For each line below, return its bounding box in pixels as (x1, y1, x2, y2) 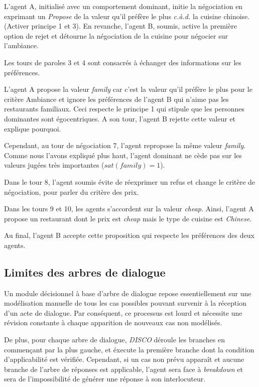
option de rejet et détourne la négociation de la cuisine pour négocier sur (4, 30, 228, 41)
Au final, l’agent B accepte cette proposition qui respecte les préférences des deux (4, 230, 254, 240)
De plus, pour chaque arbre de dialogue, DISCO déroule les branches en (4, 334, 225, 345)
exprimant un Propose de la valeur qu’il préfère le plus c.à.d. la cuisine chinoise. (4, 11, 250, 21)
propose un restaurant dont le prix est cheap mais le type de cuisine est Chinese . (4, 213, 252, 223)
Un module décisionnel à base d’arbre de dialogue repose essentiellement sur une (4, 288, 251, 298)
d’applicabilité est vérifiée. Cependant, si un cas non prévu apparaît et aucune (4, 354, 244, 364)
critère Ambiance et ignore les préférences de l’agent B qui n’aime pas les (4, 93, 229, 104)
